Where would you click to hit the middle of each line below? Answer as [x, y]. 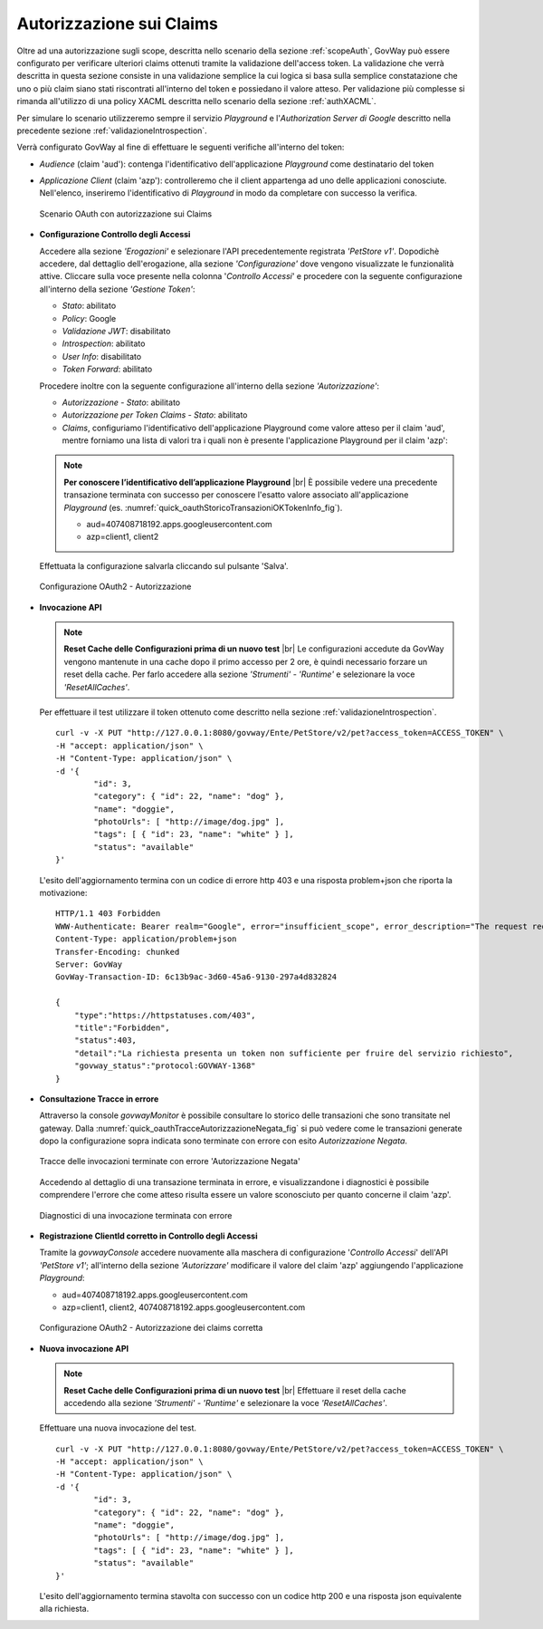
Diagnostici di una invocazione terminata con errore [136, 1215]
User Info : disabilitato [102, 356]
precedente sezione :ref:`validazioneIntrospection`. [112, 130]
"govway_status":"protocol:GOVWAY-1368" [165, 1066]
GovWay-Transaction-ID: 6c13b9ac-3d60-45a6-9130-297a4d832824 [196, 977]
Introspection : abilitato [104, 343]
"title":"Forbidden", [122, 1027]
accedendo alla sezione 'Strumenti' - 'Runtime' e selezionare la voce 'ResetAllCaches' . [226, 1402]
